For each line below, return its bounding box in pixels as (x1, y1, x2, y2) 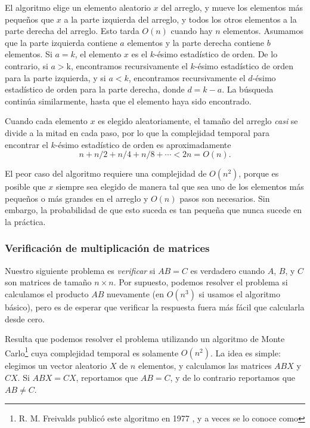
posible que (5, 180, 46, 193)
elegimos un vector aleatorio (5, 359, 107, 372)
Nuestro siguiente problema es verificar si (5, 264, 156, 276)
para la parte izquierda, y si (5, 71, 106, 84)
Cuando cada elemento (5, 115, 88, 127)
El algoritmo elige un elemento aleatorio (5, 1, 151, 13)
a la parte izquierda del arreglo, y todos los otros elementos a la (64, 13, 297, 25)
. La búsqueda (222, 83, 274, 96)
